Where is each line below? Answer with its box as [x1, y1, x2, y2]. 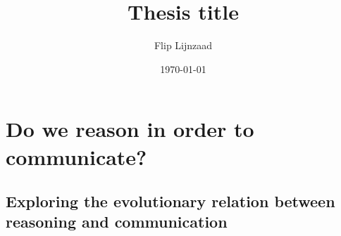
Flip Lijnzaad [154, 38, 213, 53]
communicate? [6, 142, 147, 171]
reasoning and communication [6, 211, 228, 232]
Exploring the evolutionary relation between [6, 190, 335, 212]
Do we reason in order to [6, 114, 254, 143]
